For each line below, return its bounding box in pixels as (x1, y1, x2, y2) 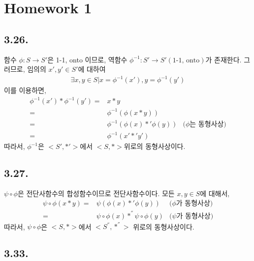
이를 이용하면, (4, 85, 46, 95)
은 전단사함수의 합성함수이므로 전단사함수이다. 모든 (17, 188, 175, 198)
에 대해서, (200, 188, 230, 198)
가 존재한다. (205, 54, 242, 64)
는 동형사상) (190, 121, 226, 128)
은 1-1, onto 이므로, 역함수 (47, 54, 127, 64)
